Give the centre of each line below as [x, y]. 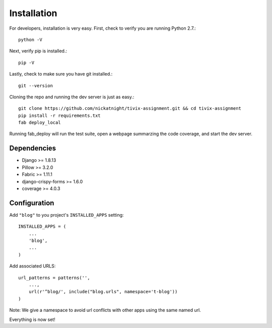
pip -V [26, 62]
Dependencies [33, 148]
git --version [36, 85]
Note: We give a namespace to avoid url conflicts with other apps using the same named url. [105, 310]
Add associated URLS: [32, 266]
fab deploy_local [40, 123]
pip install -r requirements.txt [59, 115]
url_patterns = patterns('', [54, 278]
